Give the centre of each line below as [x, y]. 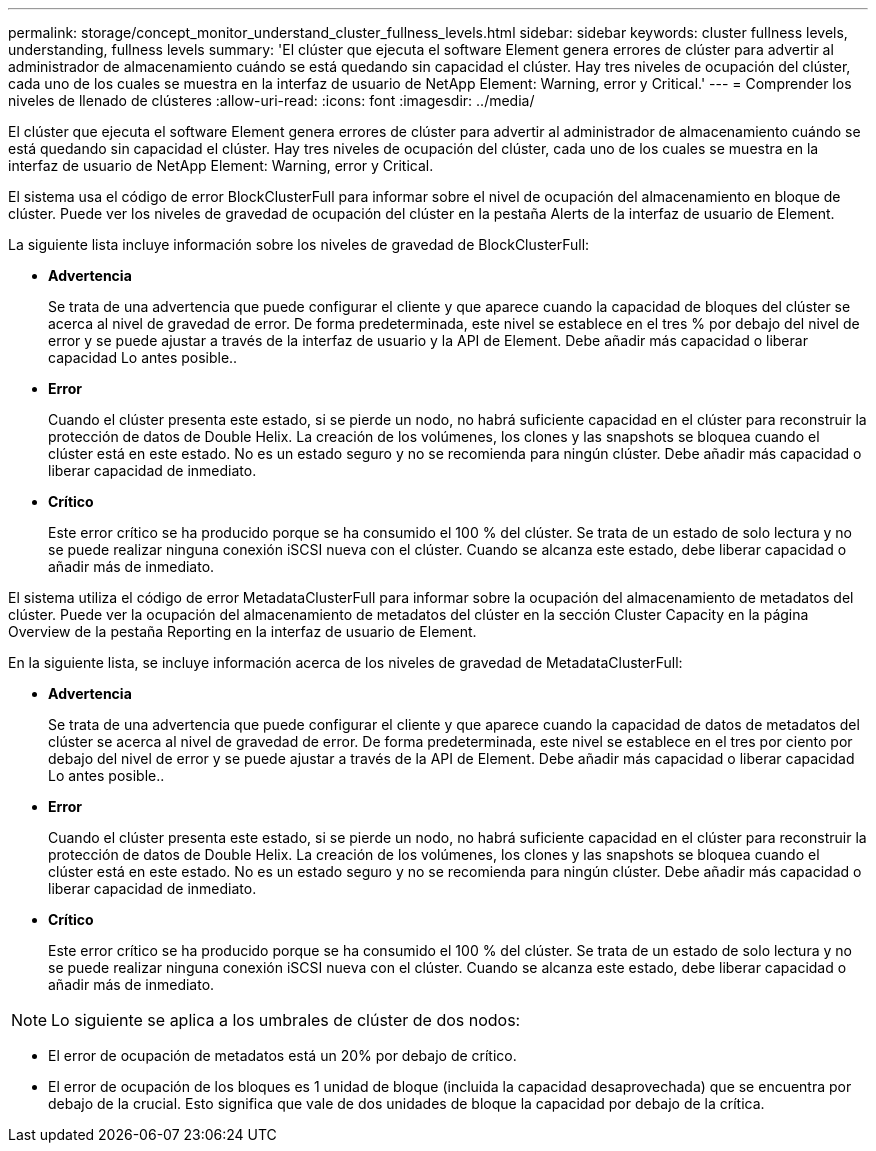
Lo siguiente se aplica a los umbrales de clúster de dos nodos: [286, 1020]
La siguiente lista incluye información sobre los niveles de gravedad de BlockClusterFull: [299, 244]
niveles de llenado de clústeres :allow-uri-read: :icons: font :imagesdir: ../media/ [271, 100]
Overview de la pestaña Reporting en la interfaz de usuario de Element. [242, 631]
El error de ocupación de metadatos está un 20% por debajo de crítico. [282, 1055]
